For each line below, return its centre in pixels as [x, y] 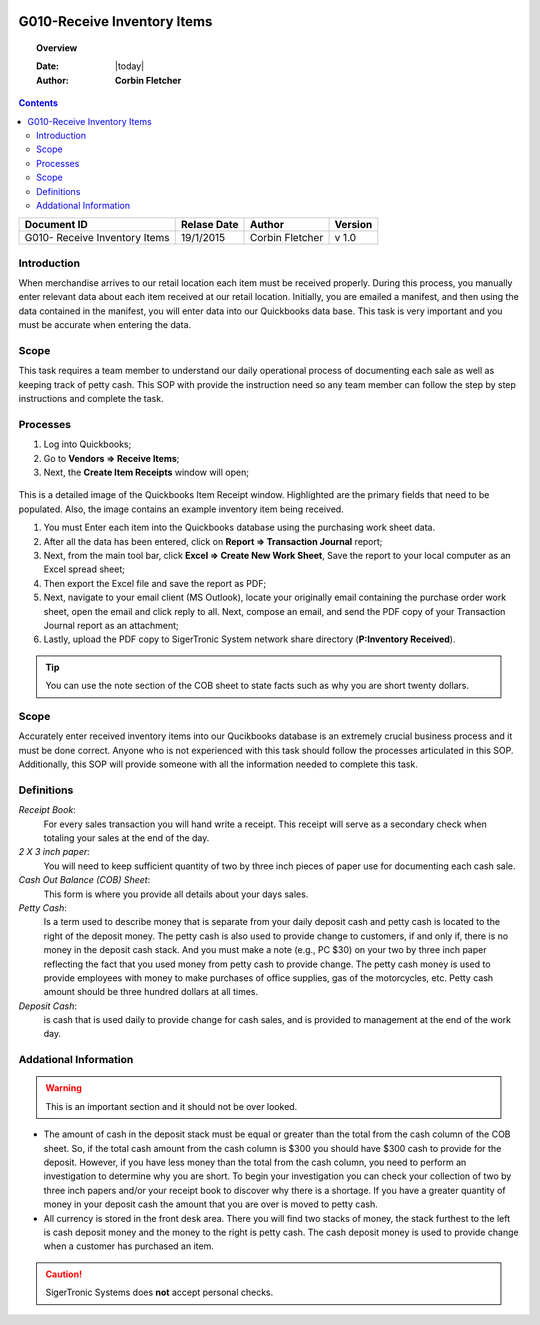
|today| [130, 66]
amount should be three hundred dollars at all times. [151, 992]
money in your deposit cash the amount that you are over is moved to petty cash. [211, 1204]
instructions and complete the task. [91, 399]
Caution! [64, 1274]
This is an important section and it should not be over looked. [171, 1106]
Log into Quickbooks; [87, 444]
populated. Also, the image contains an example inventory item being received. [181, 509]
